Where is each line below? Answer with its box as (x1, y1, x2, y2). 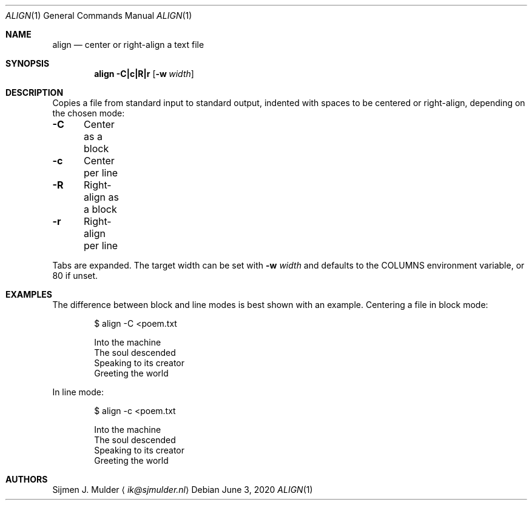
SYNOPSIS (5, 58, 50, 69)
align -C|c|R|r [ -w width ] (94, 69, 194, 79)
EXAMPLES (5, 289, 52, 299)
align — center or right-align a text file (52, 39, 204, 50)
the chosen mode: (52, 108, 125, 118)
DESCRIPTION (5, 87, 64, 98)
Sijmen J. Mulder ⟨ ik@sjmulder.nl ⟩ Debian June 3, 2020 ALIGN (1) (52, 484, 313, 495)
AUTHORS (5, 474, 48, 484)
